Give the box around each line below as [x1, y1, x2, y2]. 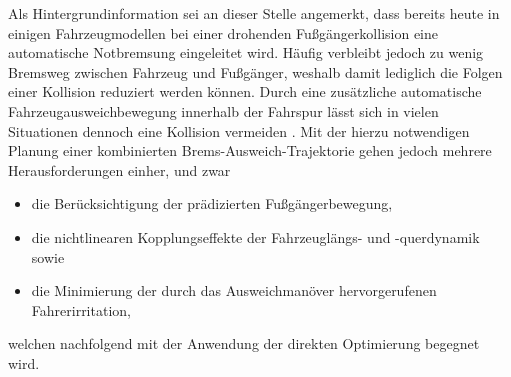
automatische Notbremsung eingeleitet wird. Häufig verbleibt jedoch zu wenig [8, 42, 484, 63]
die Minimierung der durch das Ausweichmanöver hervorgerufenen [31, 280, 437, 301]
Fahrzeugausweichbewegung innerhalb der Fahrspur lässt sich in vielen [8, 100, 439, 121]
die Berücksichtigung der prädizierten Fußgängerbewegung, [31, 193, 393, 214]
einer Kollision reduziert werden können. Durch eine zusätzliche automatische [8, 81, 482, 102]
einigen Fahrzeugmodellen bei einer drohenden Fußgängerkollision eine [8, 22, 439, 43]
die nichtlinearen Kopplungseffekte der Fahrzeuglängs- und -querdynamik [31, 226, 480, 247]
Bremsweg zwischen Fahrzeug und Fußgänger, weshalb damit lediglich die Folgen [8, 61, 503, 82]
